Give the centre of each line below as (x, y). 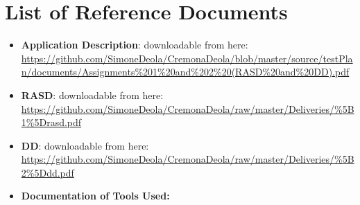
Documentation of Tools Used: (95, 196)
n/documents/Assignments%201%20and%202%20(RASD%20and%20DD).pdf (185, 72)
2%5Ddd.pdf (48, 172)
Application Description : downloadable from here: (135, 45)
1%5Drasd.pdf (51, 122)
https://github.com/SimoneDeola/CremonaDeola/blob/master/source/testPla (187, 58)
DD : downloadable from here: (85, 145)
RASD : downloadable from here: (92, 95)
